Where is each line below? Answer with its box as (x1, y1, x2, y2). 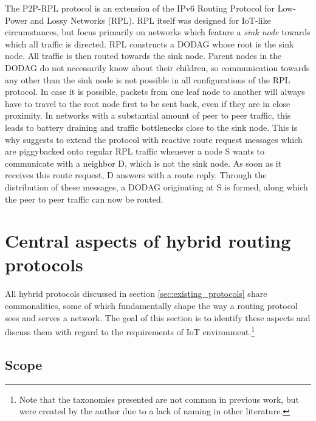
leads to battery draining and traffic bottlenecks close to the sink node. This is (5, 120, 298, 133)
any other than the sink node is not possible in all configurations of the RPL (5, 73, 290, 86)
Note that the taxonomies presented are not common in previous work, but (19, 392, 299, 405)
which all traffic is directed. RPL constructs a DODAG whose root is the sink (5, 37, 294, 50)
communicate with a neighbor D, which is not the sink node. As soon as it (5, 156, 282, 169)
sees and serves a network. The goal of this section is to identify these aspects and (5, 311, 311, 324)
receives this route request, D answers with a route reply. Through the (5, 169, 267, 181)
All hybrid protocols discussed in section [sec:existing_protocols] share (5, 287, 267, 300)
